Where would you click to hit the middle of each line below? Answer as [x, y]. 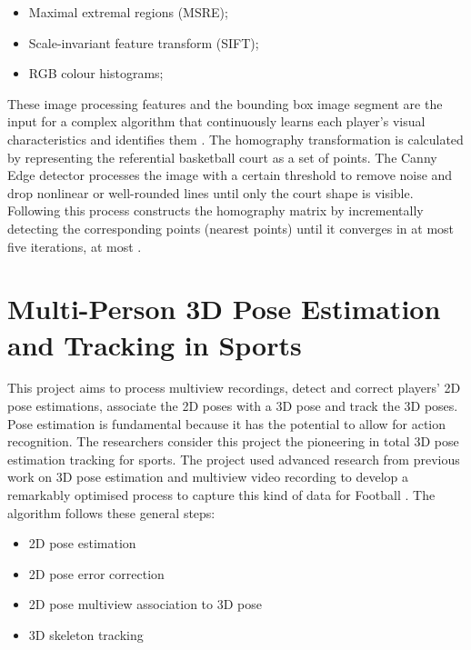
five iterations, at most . [75, 246]
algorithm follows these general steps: [111, 512]
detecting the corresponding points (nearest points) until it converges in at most [231, 228]
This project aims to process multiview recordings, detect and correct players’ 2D [234, 388]
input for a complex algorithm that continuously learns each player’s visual [216, 121]
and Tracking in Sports [155, 344]
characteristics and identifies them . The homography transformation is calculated [235, 139]
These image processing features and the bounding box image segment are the [225, 103]
